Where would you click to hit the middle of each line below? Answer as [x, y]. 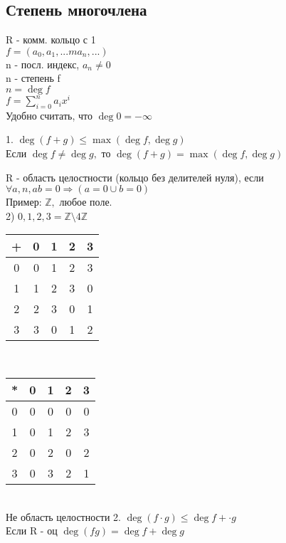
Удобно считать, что [49, 115]
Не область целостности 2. [63, 516]
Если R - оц [32, 531]
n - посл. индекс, [43, 64]
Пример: [24, 202]
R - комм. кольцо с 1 [51, 39]
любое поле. [86, 202]
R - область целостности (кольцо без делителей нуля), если [135, 177]
